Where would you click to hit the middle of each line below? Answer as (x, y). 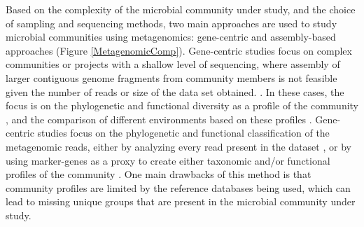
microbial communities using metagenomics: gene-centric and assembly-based (171, 37)
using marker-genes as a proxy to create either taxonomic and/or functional (168, 160)
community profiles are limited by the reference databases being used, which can (178, 187)
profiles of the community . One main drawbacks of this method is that (159, 174)
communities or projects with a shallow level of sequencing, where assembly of (173, 64)
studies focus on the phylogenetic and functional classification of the (183, 133)
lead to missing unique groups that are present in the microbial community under (181, 201)
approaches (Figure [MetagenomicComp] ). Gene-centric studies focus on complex (179, 50)
